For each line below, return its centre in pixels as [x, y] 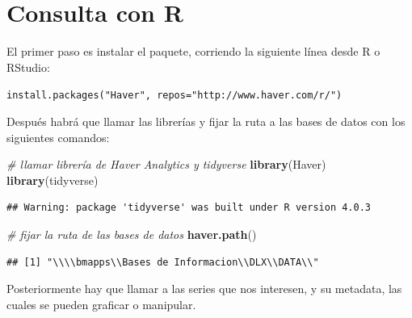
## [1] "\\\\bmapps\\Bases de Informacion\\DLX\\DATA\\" [163, 262]
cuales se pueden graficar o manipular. [101, 304]
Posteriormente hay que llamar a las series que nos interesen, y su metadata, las [204, 289]
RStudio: [28, 67]
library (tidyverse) [53, 180]
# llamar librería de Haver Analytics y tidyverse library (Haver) [166, 164]
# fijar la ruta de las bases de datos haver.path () [132, 234]
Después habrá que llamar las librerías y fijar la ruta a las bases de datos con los [206, 121]
